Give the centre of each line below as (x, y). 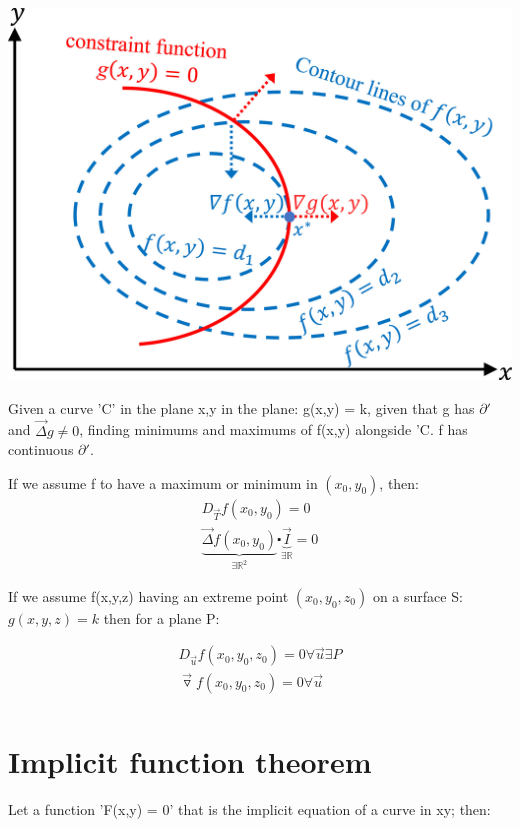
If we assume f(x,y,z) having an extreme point (148, 595)
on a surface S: (417, 595)
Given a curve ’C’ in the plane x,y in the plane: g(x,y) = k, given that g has (241, 407)
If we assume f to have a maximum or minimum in (163, 482)
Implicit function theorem (190, 760)
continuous (41, 449)
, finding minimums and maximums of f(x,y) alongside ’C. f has (273, 429)
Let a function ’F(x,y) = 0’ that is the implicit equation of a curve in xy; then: (249, 808)
